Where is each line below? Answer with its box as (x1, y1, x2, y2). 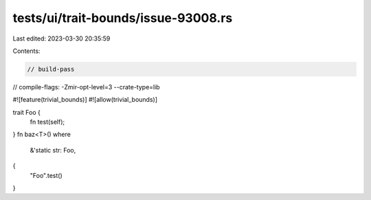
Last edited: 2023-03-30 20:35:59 (12, 34, 111, 43)
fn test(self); (30, 118, 65, 126)
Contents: (12, 47, 41, 55)
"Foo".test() (30, 171, 63, 179)
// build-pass (27, 65, 75, 73)
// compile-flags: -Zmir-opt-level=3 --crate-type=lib (12, 82, 161, 91)
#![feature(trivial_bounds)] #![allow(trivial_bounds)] (12, 96, 158, 104)
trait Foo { (12, 108, 41, 116)
